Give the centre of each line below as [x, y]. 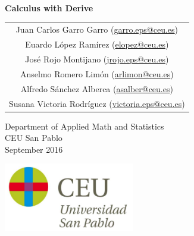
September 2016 [34, 149]
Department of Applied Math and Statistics [85, 126]
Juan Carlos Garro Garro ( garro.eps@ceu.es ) [97, 29]
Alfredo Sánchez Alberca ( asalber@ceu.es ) [97, 88]
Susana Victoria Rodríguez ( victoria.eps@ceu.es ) [97, 103]
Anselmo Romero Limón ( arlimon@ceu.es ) [97, 73]
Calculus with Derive [49, 8]
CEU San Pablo [34, 138]
